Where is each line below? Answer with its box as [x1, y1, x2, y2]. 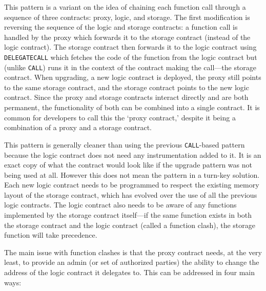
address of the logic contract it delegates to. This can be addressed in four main [4, 267, 255, 278]
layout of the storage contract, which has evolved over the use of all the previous [4, 189, 257, 200]
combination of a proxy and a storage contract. [4, 122, 152, 133]
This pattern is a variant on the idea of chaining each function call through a [4, 2, 246, 12]
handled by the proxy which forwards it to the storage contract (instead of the [4, 31, 251, 42]
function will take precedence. [4, 230, 97, 240]
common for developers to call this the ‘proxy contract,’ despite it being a [4, 112, 236, 122]
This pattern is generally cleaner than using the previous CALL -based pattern [4, 139, 245, 150]
